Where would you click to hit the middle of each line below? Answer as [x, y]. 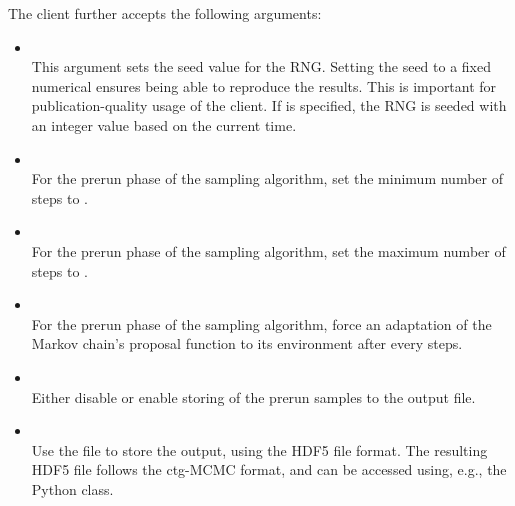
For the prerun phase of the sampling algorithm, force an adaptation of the [261, 323]
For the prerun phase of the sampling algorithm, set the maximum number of [268, 250]
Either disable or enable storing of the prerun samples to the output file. [253, 396]
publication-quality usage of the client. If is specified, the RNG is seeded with [269, 105]
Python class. [72, 488]
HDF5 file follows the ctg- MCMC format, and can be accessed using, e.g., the [269, 469]
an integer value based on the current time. [164, 124]
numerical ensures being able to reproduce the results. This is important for [264, 85]
